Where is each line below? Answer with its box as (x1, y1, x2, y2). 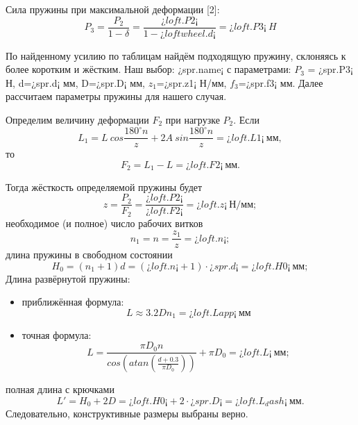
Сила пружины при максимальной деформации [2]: (6, 2, 220, 16)
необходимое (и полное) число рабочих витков (6, 216, 203, 231)
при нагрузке (165, 112, 220, 127)
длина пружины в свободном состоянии (6, 247, 173, 262)
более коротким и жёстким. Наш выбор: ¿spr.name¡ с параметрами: (6, 62, 291, 76)
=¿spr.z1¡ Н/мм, (156, 75, 227, 90)
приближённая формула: (22, 294, 124, 309)
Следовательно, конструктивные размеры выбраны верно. (6, 406, 248, 420)
